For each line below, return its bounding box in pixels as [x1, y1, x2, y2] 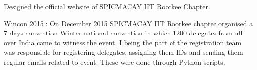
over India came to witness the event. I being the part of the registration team [4, 37, 242, 47]
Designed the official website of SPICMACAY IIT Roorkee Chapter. [4, 1, 210, 11]
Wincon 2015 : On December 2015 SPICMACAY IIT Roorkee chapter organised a [4, 18, 253, 28]
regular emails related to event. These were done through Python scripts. [4, 56, 225, 67]
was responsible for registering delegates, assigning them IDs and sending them [4, 47, 243, 57]
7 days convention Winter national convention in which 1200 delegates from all [4, 28, 243, 38]
